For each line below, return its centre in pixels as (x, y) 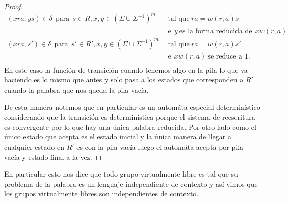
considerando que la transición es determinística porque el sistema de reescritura (130, 117)
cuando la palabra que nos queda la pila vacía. (76, 89)
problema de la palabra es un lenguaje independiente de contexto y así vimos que (131, 183)
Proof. (14, 6)
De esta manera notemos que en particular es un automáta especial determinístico (132, 107)
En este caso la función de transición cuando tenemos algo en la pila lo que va (126, 69)
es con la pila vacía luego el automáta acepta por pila (160, 146)
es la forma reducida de (216, 31)
